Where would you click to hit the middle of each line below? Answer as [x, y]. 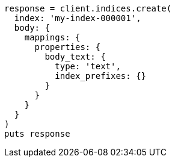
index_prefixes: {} [101, 76]
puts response [37, 134]
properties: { [68, 47]
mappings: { [52, 37]
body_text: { [75, 57]
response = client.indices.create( [88, 8]
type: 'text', [88, 66]
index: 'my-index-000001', [78, 18]
